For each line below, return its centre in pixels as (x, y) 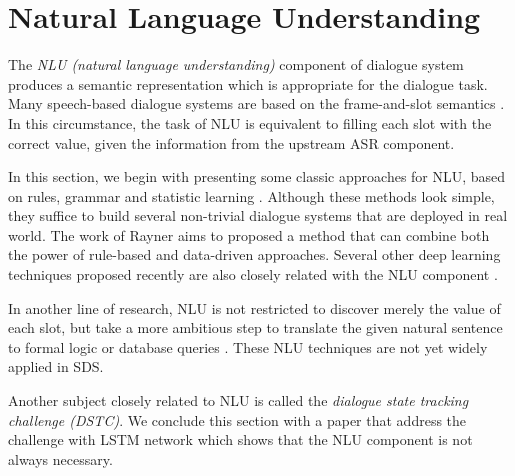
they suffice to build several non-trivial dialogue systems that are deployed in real (258, 215)
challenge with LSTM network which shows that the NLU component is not (240, 439)
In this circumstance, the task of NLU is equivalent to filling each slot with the (250, 122)
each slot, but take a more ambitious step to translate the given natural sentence (255, 327)
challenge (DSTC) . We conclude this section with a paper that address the (237, 419)
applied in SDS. (56, 366)
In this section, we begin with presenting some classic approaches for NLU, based (257, 176)
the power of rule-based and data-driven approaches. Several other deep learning (254, 254)
